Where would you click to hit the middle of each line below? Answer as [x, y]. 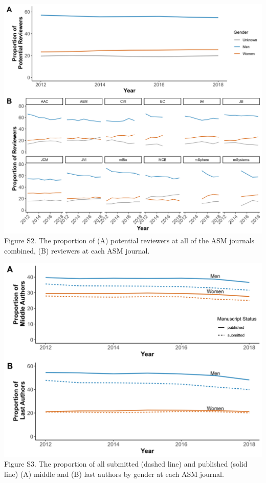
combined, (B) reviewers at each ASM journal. [77, 251]
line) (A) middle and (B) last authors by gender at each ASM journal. [114, 474]
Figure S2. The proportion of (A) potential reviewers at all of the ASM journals [129, 240]
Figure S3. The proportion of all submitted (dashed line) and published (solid [126, 464]
